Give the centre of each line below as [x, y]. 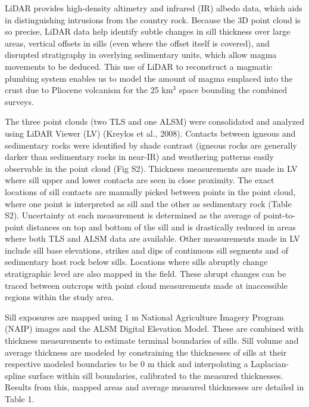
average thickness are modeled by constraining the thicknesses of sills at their [146, 352]
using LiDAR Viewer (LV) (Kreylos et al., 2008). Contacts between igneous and [150, 133]
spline [15, 375]
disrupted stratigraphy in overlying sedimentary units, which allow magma [141, 55]
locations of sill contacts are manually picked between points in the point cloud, [150, 191]
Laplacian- [270, 364]
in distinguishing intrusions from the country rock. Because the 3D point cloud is [153, 19]
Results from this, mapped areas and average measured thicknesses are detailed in [154, 387]
